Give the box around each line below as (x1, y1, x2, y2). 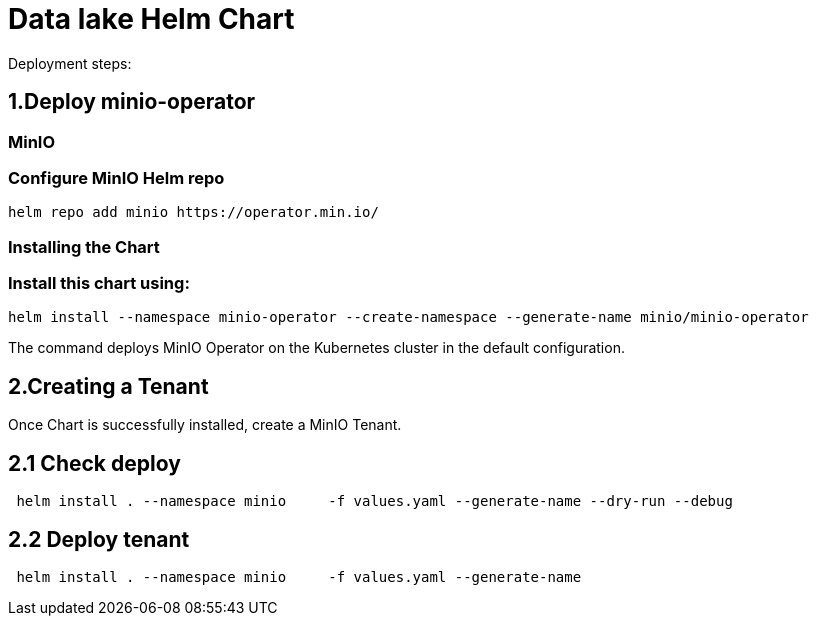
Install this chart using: (8, 273, 190, 294)
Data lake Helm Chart (8, 2, 295, 36)
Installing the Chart (8, 236, 160, 257)
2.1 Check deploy (8, 450, 181, 476)
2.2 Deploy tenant (8, 526, 190, 552)
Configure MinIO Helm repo (8, 167, 225, 188)
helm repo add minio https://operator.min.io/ (8, 204, 379, 221)
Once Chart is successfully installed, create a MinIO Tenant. (8, 416, 402, 434)
